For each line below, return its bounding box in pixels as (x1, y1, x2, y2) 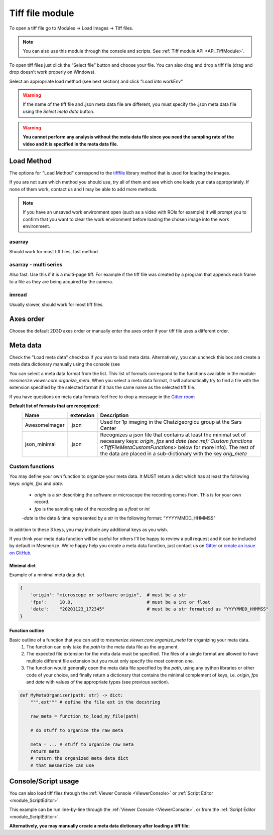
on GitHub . (9, 550, 32, 556)
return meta (30, 749, 60, 754)
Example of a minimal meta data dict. (9, 572, 86, 578)
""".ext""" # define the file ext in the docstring (30, 700, 161, 705)
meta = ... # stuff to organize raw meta (30, 741, 134, 747)
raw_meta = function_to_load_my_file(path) (30, 714, 139, 719)
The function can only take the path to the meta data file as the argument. (26, 644, 179, 650)
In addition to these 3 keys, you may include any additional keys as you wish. (9, 527, 168, 533)
